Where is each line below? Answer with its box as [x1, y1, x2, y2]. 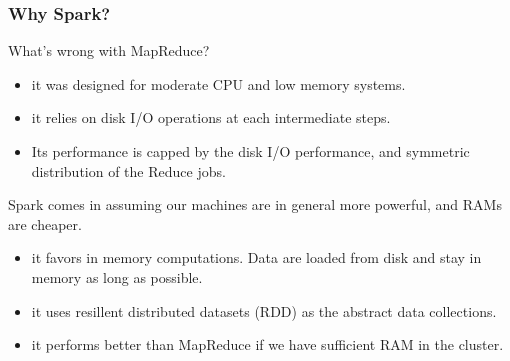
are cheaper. [8, 213, 82, 234]
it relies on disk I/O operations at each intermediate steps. [31, 107, 391, 128]
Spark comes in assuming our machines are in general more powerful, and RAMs [8, 194, 502, 215]
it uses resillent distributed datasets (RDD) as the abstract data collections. [31, 300, 497, 321]
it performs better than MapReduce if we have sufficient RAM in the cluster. [31, 334, 504, 355]
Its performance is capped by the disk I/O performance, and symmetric [31, 141, 470, 161]
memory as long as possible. [31, 266, 203, 287]
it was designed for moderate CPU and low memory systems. [31, 73, 406, 94]
